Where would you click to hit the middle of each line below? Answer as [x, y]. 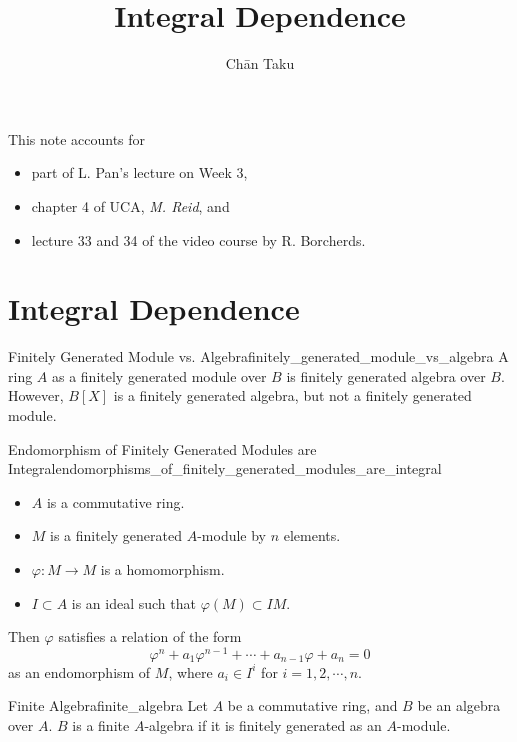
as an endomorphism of [79, 671]
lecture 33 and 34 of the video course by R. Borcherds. [198, 239]
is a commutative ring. [115, 501]
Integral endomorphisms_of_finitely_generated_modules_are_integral [225, 468]
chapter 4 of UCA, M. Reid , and [130, 205]
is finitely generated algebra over [386, 375]
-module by [232, 535]
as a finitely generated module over [159, 375]
